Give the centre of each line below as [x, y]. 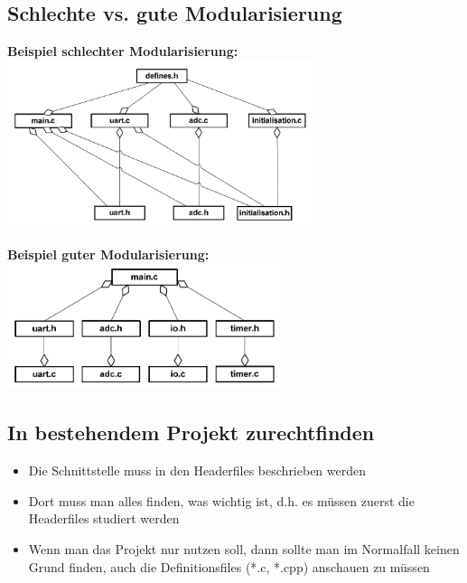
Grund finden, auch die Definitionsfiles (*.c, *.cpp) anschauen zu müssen [229, 566]
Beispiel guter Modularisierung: [108, 254]
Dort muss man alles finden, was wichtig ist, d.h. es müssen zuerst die [221, 500]
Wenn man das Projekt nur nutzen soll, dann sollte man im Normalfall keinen [244, 549]
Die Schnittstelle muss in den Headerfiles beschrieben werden [197, 470]
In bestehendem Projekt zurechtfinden [191, 433]
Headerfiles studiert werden [104, 518]
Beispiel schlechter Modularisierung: [123, 51]
